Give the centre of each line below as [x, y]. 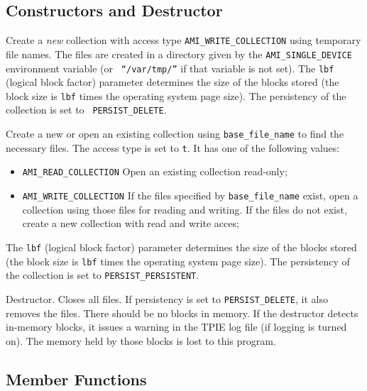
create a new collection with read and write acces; [131, 223]
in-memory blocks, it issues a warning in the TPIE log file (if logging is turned [176, 327]
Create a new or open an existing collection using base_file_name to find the [175, 134]
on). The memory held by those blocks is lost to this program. [141, 340]
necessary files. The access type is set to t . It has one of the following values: [173, 147]
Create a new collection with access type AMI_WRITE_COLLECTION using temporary [183, 40]
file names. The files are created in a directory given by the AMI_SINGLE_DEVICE [179, 54]
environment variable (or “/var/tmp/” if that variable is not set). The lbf [170, 68]
